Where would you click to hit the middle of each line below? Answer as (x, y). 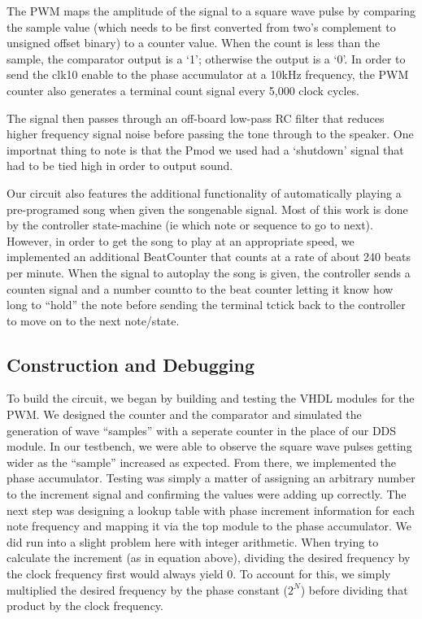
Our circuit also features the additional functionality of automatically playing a (204, 192)
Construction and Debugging (131, 364)
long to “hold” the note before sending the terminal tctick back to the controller (206, 305)
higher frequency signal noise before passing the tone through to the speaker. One (210, 134)
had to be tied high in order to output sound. (120, 166)
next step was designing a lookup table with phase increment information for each (211, 510)
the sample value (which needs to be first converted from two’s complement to (201, 26)
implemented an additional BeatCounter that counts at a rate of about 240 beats (209, 257)
